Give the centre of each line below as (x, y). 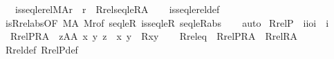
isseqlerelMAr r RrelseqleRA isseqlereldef (117, 9)
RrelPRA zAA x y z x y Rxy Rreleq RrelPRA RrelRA (154, 36)
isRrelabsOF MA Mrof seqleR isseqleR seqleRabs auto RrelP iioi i (167, 22)
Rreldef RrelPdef (41, 49)
